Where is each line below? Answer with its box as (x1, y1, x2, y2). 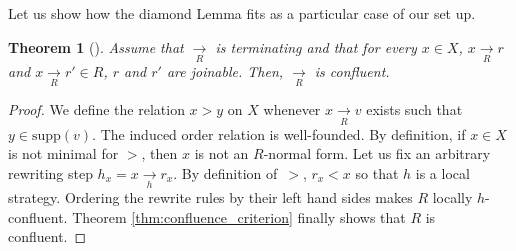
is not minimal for (8, 143, 119, 164)
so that (355, 162, 399, 183)
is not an (194, 143, 249, 164)
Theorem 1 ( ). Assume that (8, 36, 184, 57)
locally (432, 187, 473, 208)
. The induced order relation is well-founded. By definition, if (92, 123, 466, 144)
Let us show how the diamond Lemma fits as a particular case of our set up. (8, 3, 476, 23)
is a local (415, 162, 470, 183)
